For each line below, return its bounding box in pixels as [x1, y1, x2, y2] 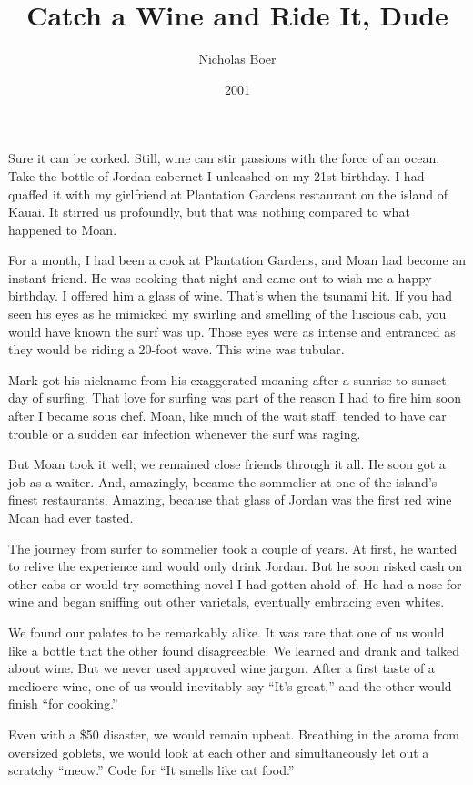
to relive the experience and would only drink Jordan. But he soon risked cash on [8, 556, 462, 576]
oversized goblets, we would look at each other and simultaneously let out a [8, 742, 429, 761]
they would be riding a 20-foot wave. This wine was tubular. [8, 340, 345, 359]
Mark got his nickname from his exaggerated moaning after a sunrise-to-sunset [8, 370, 447, 389]
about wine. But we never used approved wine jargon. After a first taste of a [8, 658, 435, 678]
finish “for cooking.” [8, 694, 118, 713]
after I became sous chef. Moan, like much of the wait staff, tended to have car [8, 406, 447, 425]
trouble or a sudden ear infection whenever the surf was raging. [8, 423, 361, 443]
